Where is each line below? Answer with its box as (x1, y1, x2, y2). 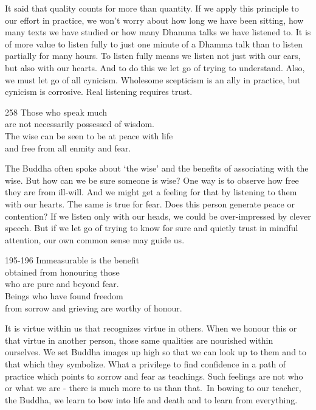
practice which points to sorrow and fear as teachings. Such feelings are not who (5, 369, 303, 382)
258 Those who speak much (5, 105, 108, 118)
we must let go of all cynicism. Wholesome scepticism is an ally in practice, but (5, 73, 301, 86)
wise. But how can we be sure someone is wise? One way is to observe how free (5, 173, 299, 186)
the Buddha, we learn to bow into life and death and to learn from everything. (5, 393, 298, 406)
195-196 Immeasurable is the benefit (5, 254, 140, 266)
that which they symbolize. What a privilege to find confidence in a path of (5, 358, 286, 370)
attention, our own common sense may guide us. (5, 233, 185, 246)
